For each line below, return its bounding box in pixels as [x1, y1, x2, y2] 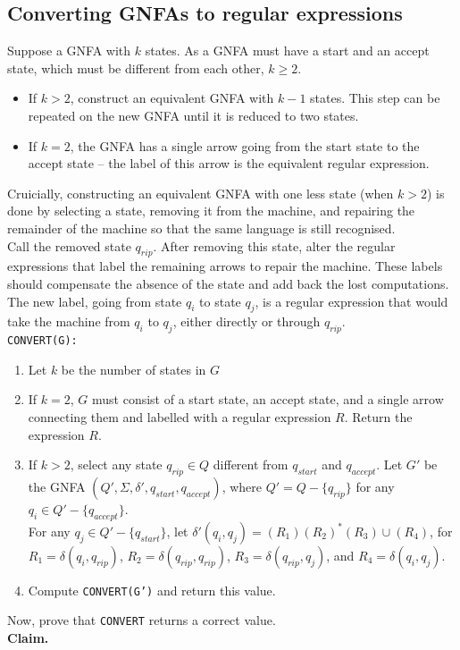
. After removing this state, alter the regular [153, 236, 396, 255]
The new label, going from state [7, 291, 182, 310]
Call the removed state [7, 236, 131, 255]
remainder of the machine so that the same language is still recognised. [7, 218, 396, 237]
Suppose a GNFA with [7, 41, 131, 60]
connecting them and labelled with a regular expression [28, 407, 331, 426]
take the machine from [7, 312, 130, 331]
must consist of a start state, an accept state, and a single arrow [91, 390, 444, 409]
